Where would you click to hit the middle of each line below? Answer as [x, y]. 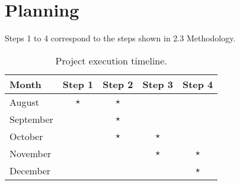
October [26, 136]
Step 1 [78, 84]
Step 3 [158, 84]
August [24, 102]
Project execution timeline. [111, 60]
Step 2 [118, 84]
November [31, 153]
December [30, 170]
